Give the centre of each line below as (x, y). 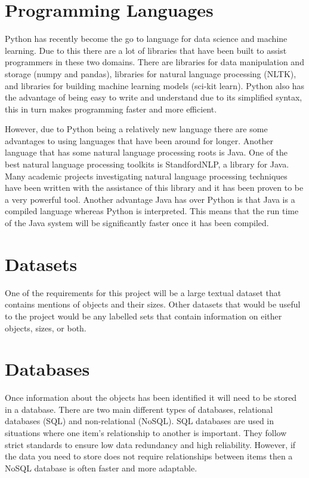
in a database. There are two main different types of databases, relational (139, 409)
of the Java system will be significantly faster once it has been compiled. (137, 223)
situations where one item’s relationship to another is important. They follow (146, 433)
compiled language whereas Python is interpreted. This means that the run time (152, 211)
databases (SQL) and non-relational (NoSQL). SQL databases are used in (140, 421)
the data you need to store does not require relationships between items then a (149, 456)
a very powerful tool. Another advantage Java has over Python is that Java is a (150, 199)
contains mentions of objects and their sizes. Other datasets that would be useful (153, 304)
